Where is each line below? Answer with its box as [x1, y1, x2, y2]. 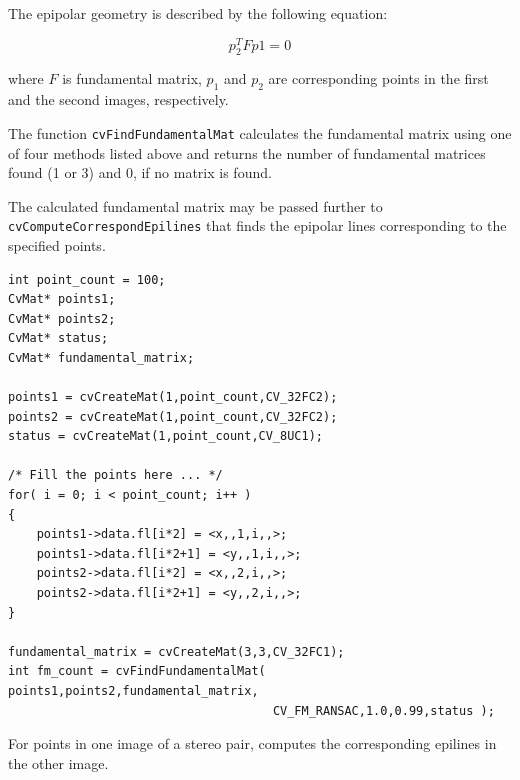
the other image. [8, 752, 109, 773]
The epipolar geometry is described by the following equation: [8, 3, 388, 23]
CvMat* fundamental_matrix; [8, 350, 195, 365]
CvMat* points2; [8, 311, 116, 326]
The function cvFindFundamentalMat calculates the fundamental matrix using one [8, 122, 512, 143]
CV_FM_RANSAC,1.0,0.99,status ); [272, 703, 495, 718]
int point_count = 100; [8, 272, 166, 287]
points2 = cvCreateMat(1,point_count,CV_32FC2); [8, 409, 338, 424]
